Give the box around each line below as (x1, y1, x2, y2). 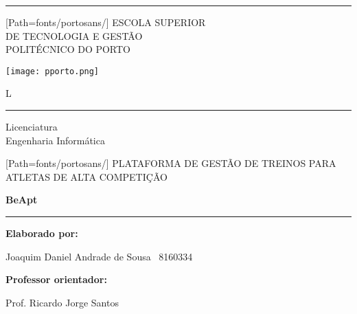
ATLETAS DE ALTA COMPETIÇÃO (5, 169, 168, 183)
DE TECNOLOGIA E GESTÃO (5, 28, 143, 43)
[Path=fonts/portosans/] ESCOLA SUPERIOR (5, 15, 206, 29)
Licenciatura (5, 120, 58, 134)
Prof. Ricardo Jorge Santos (5, 295, 119, 309)
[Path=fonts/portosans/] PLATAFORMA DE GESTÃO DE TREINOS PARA (5, 156, 336, 170)
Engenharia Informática (5, 133, 105, 147)
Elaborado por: (5, 226, 78, 240)
